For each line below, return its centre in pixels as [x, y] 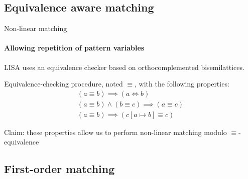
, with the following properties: [182, 84]
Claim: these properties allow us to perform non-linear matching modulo [115, 132]
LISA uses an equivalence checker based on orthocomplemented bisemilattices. [124, 67]
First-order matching [59, 169]
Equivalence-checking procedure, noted [64, 84]
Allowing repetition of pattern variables [74, 48]
